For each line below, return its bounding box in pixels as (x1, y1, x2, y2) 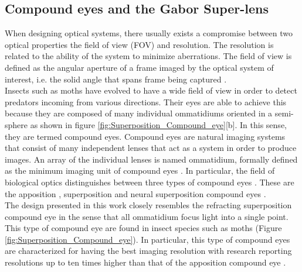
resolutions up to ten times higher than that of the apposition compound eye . (5, 256, 286, 268)
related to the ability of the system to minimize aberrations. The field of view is (5, 50, 292, 62)
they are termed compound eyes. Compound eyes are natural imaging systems (5, 130, 286, 142)
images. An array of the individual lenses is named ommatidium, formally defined (5, 153, 298, 165)
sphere (5, 118, 28, 130)
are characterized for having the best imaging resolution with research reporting (5, 245, 292, 257)
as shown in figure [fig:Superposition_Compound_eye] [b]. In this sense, (30, 118, 287, 130)
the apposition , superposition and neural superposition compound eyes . (5, 187, 266, 199)
